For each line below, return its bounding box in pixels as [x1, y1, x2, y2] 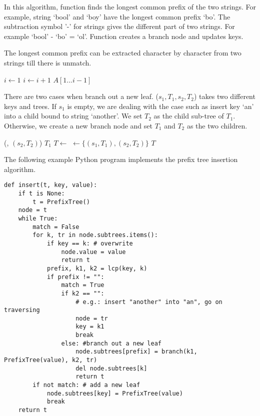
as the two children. [186, 120, 247, 130]
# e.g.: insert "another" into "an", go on [75, 298, 222, 305]
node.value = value [61, 248, 126, 255]
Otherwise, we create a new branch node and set [4, 120, 152, 130]
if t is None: [18, 189, 65, 197]
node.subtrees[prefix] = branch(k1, [75, 348, 197, 355]
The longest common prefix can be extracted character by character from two [4, 47, 241, 58]
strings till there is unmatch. [4, 57, 91, 67]
